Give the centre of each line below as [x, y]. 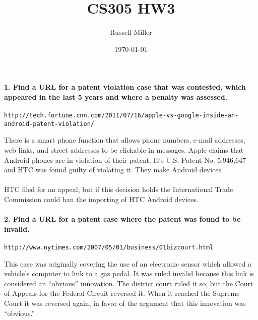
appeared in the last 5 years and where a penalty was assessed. [116, 97]
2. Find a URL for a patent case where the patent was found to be [122, 219]
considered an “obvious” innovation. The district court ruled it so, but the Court [129, 283]
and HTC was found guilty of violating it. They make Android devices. [114, 170]
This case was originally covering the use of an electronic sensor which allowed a [128, 263]
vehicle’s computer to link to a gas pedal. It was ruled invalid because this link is [129, 273]
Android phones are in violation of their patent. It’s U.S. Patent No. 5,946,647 [125, 159]
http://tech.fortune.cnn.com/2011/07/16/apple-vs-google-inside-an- [121, 116]
